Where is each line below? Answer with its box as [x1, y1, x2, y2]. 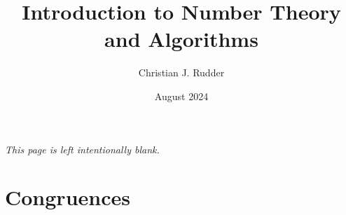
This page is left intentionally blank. [5, 141, 160, 156]
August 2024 [154, 88, 209, 103]
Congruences [5, 183, 130, 211]
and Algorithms [104, 25, 258, 53]
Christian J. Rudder [138, 65, 225, 80]
